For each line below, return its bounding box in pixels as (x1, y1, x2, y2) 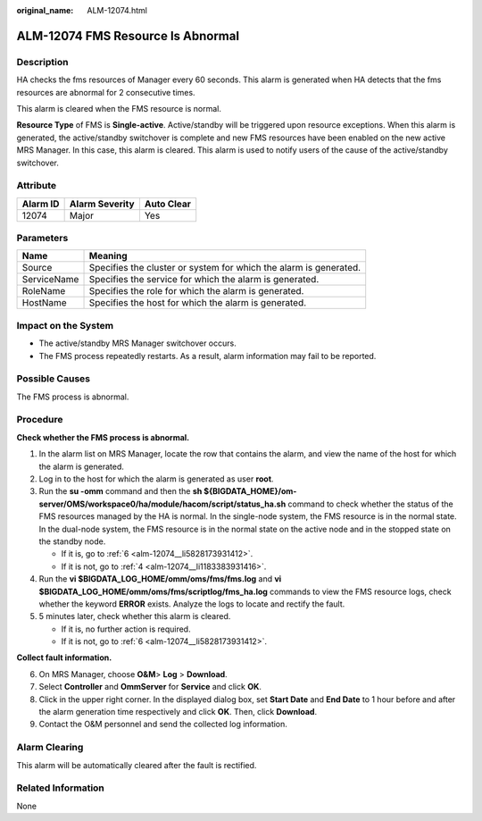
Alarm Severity (69, 197, 135, 210)
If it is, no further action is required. (61, 624, 191, 634)
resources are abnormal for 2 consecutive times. (16, 87, 195, 97)
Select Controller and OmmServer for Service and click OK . (38, 682, 262, 692)
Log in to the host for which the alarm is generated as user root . (38, 473, 274, 484)
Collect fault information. (16, 652, 112, 663)
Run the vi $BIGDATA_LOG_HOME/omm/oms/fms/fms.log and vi (38, 574, 282, 584)
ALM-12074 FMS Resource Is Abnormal (16, 28, 240, 44)
